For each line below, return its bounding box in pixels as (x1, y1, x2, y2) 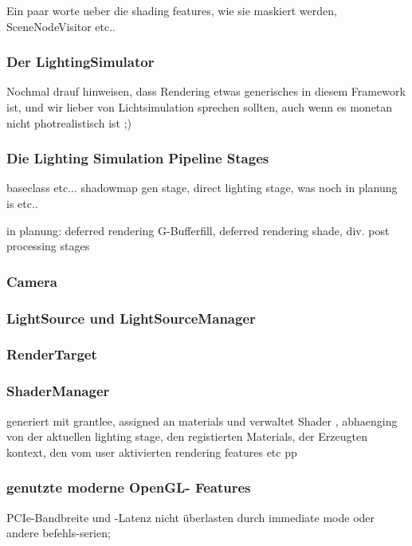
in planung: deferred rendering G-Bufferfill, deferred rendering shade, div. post (6, 222, 390, 238)
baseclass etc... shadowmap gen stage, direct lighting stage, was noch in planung (6, 179, 398, 196)
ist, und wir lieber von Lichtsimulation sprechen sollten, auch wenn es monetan (6, 99, 393, 115)
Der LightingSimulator (6, 52, 155, 72)
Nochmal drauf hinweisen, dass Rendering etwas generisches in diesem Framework (6, 83, 406, 100)
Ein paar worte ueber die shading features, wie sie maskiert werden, (6, 2, 337, 18)
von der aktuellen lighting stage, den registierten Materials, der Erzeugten (6, 428, 367, 445)
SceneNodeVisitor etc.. (6, 18, 116, 34)
